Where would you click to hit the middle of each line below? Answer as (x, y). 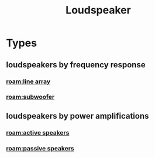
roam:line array (28, 81)
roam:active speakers (38, 132)
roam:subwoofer (30, 97)
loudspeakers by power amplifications (77, 116)
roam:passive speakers (40, 148)
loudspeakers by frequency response (76, 65)
